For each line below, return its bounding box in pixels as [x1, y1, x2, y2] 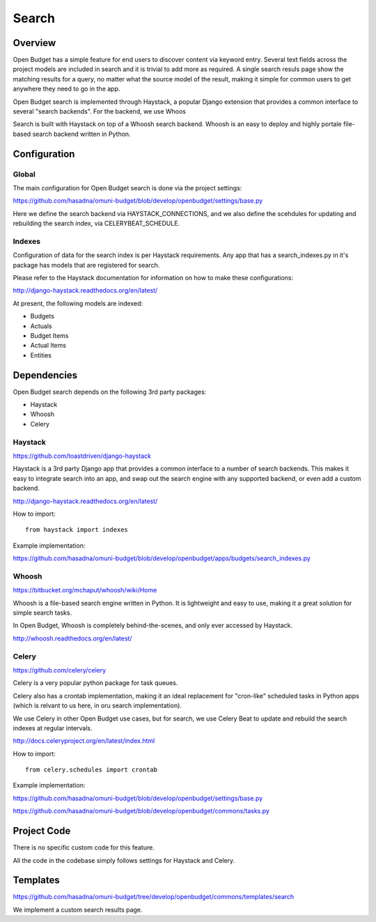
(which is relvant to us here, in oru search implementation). [13, 701, 182, 710]
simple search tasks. [13, 608, 72, 617]
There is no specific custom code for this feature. [13, 843, 155, 852]
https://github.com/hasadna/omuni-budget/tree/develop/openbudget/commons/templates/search [13, 893, 295, 901]
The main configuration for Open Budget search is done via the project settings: [13, 183, 242, 192]
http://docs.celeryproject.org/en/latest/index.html [13, 737, 155, 745]
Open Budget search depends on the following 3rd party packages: [13, 387, 207, 396]
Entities [30, 351, 52, 359]
